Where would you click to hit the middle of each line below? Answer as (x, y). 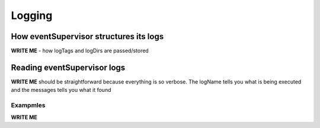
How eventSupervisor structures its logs (87, 36)
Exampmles (28, 105)
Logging (32, 15)
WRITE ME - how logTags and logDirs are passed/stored (80, 51)
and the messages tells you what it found (61, 90)
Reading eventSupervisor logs (68, 67)
